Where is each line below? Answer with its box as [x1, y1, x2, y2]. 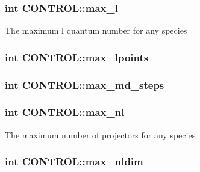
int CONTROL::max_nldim [5, 154, 143, 169]
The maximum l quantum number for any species [5, 24, 187, 37]
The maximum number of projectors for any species [5, 128, 196, 141]
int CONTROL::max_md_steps [5, 77, 164, 92]
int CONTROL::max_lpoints [5, 49, 149, 64]
